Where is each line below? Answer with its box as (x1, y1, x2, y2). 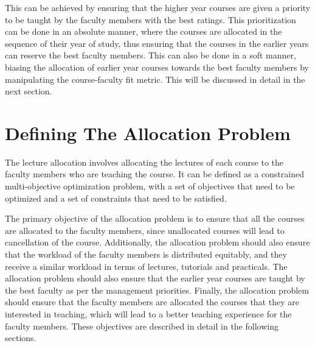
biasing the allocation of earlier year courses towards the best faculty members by (5, 60, 309, 73)
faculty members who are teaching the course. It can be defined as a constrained (5, 168, 304, 180)
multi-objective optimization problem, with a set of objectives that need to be (5, 180, 295, 192)
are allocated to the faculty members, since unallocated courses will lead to (5, 224, 285, 236)
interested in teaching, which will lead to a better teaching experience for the (5, 308, 292, 320)
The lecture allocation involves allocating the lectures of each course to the (5, 155, 284, 168)
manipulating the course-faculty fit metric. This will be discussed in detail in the (5, 72, 305, 85)
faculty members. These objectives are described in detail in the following (5, 319, 279, 332)
